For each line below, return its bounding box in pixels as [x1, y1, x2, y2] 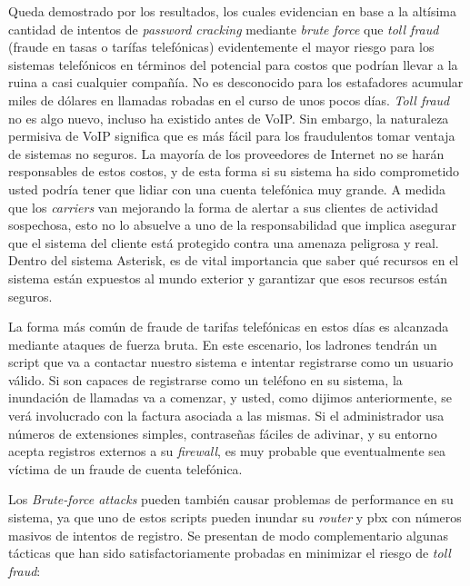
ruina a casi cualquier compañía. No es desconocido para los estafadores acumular [8, 73, 464, 92]
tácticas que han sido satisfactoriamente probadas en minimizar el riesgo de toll [8, 543, 451, 562]
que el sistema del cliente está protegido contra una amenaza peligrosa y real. [8, 233, 439, 252]
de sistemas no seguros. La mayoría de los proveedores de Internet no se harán [8, 144, 445, 163]
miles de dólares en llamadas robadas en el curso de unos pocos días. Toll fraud [8, 90, 450, 109]
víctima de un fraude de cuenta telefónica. [8, 459, 243, 478]
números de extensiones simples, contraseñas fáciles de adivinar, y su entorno [8, 423, 437, 442]
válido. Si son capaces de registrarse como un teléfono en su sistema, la [8, 370, 403, 389]
